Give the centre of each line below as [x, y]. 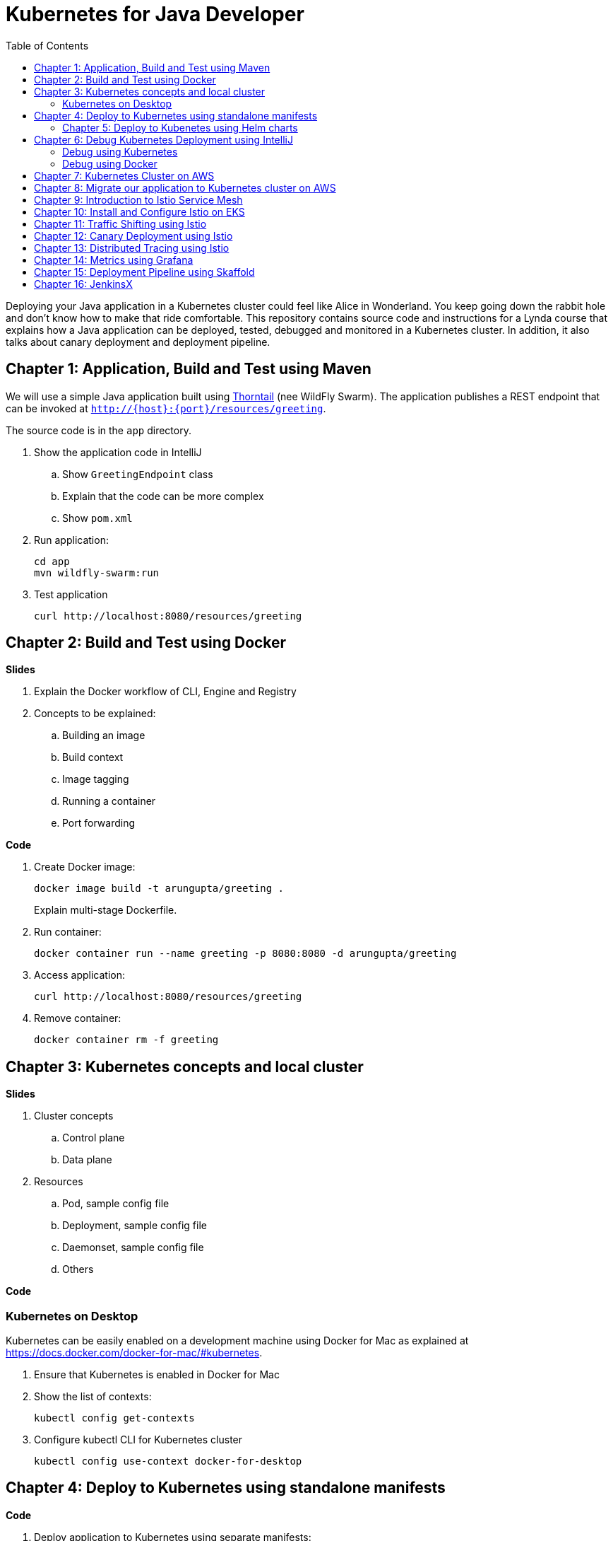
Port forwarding [99, 823]
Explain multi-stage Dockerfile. [106, 910]
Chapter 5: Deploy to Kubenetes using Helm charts [180, 127]
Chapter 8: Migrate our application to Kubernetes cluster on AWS [185, 187]
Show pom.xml [97, 518]
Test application [71, 594]
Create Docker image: [85, 867]
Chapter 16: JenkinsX [83, 284]
